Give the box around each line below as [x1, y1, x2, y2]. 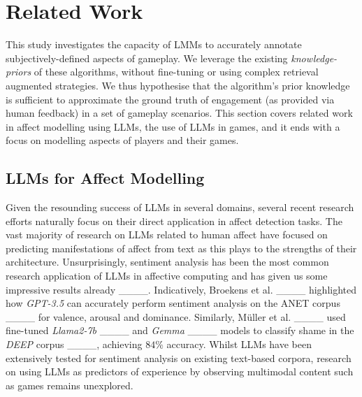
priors [6, 64, 31, 79]
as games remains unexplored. [6, 377, 133, 392]
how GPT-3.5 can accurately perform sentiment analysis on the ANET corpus [6, 296, 340, 310]
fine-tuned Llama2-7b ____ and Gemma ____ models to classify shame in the [6, 323, 354, 338]
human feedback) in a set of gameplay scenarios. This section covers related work [6, 106, 353, 120]
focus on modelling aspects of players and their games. [6, 133, 239, 147]
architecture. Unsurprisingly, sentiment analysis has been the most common [6, 254, 329, 269]
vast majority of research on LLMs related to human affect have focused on [6, 227, 328, 242]
